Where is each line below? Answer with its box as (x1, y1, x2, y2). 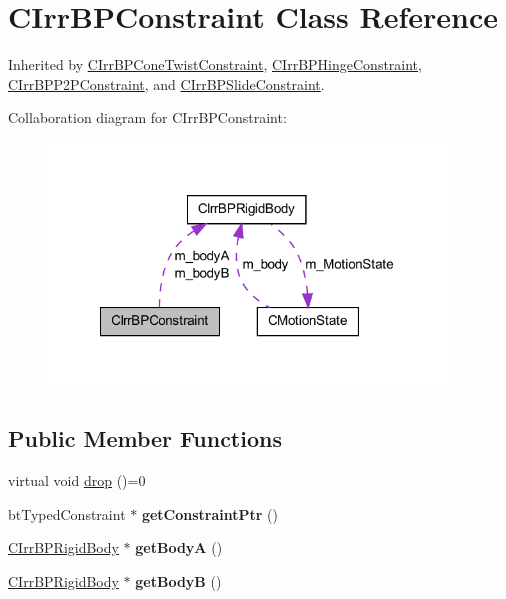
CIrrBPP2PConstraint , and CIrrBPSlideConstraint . (8, 73, 325, 94)
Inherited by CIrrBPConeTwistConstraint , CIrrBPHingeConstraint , (8, 54, 422, 75)
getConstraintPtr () (141, 503, 278, 524)
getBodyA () (135, 537, 223, 558)
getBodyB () (135, 570, 222, 591)
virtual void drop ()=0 (8, 470, 146, 491)
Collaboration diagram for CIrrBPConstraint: (8, 107, 287, 128)
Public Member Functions (8, 423, 282, 454)
